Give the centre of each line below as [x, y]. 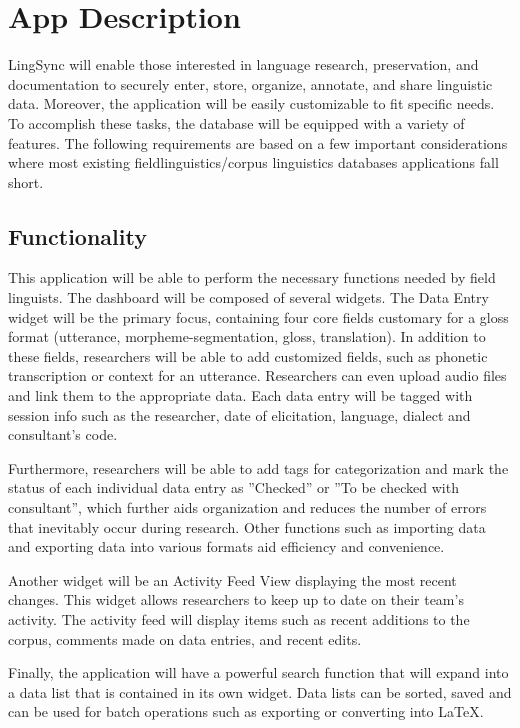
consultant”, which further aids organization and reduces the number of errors [247, 507]
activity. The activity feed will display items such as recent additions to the [239, 618]
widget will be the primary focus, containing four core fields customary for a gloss [258, 316]
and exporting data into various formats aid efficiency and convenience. [226, 546]
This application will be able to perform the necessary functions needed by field [252, 277]
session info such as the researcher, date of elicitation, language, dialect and [239, 414]
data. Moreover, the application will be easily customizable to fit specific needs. [251, 103]
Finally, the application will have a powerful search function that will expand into [258, 672]
